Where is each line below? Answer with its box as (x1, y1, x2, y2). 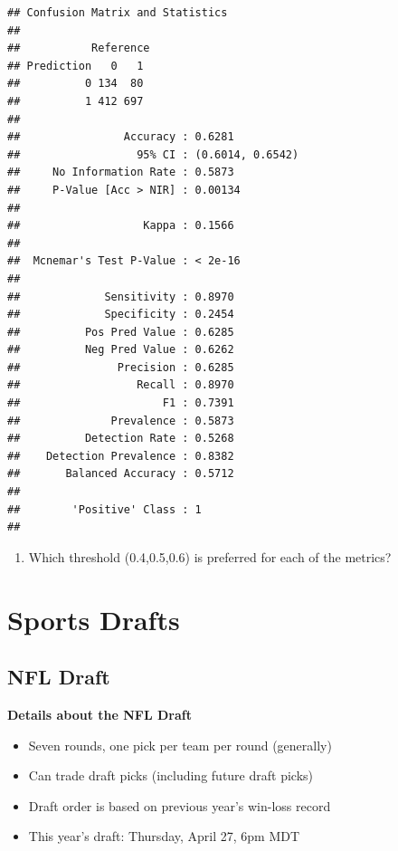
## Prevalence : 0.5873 (7, 414, 234, 427)
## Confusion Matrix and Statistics (7, 6, 228, 19)
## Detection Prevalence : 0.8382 (7, 449, 234, 463)
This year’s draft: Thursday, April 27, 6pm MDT (28, 827, 300, 846)
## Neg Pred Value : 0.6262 (7, 343, 234, 357)
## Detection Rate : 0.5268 (7, 432, 234, 445)
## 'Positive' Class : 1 (7, 502, 202, 516)
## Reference (7, 42, 150, 55)
